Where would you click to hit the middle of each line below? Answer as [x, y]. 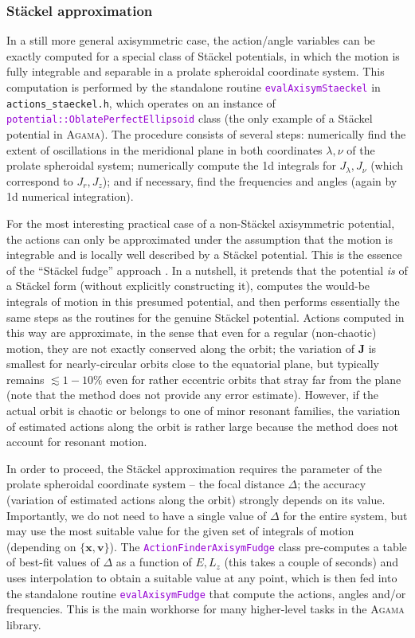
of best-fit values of [53, 562]
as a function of [154, 562]
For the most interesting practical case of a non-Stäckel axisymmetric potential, [201, 223]
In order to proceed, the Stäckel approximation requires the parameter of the [194, 468]
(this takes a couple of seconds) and [311, 562]
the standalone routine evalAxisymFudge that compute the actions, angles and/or [206, 593]
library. [24, 624]
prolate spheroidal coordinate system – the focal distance [145, 484]
